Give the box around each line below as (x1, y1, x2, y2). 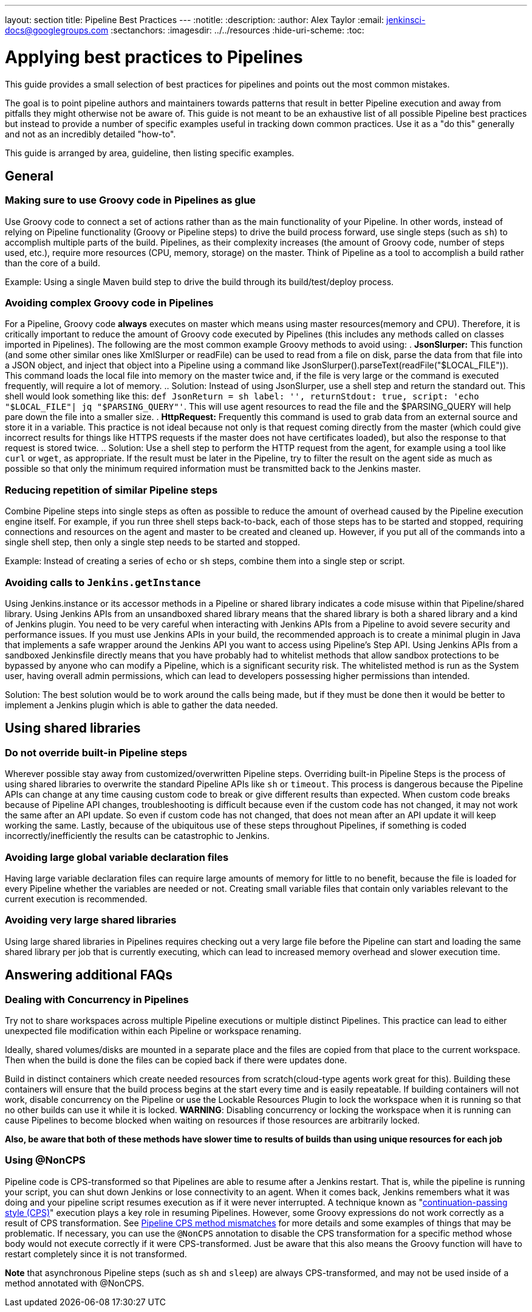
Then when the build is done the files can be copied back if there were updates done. (5, 1054, 347, 1065)
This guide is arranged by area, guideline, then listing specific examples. (5, 147, 295, 158)
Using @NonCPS (5, 1154, 86, 1167)
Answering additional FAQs (5, 967, 173, 983)
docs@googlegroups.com (5, 25, 109, 35)
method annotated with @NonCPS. (5, 1277, 145, 1288)
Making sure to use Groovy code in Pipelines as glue (5, 194, 256, 207)
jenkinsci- (386, 15, 426, 25)
